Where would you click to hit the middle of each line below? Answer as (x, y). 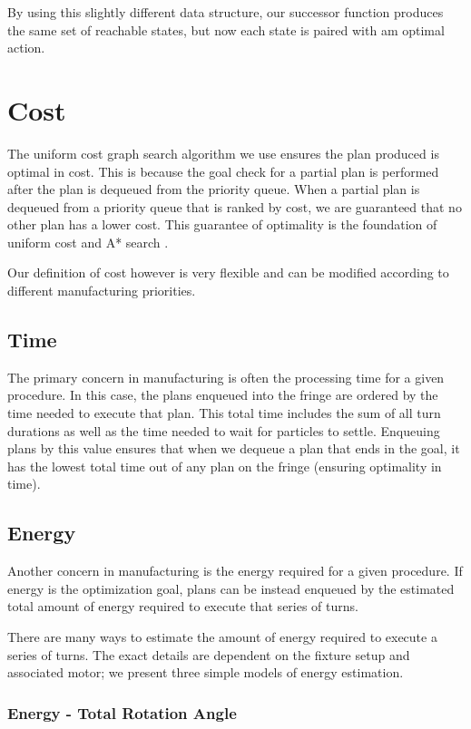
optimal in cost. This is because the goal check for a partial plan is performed (223, 171)
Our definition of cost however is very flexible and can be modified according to (228, 272)
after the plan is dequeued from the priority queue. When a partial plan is (214, 189)
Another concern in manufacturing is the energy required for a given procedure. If (235, 571)
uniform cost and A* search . (88, 242)
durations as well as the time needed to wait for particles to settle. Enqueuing (224, 430)
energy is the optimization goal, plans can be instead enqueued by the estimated (231, 588)
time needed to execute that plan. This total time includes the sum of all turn (224, 413)
